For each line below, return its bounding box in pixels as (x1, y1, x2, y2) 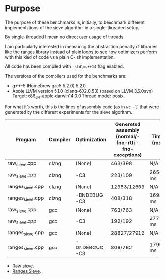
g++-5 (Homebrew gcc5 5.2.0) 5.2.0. (12, 82, 87, 89)
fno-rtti (116, 139, 135, 146)
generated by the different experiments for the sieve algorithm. (5, 109, 133, 115)
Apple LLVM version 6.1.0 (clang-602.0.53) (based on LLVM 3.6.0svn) (12, 88, 153, 93)
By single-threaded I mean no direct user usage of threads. (5, 34, 125, 40)
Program (15, 136, 36, 143)
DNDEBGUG (75, 244, 104, 251)
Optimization (75, 136, 107, 143)
